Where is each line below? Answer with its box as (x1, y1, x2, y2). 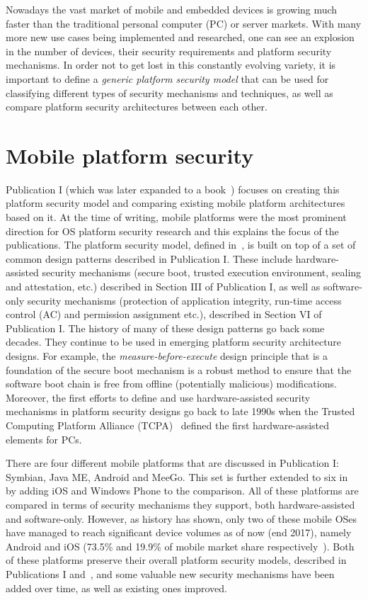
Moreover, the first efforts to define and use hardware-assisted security (6, 390, 311, 404)
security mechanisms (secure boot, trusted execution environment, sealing (42, 265, 362, 280)
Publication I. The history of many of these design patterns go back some (6, 320, 325, 335)
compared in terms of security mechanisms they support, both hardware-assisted (6, 497, 355, 511)
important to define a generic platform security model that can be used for (6, 71, 329, 86)
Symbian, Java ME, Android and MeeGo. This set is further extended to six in (6, 469, 348, 484)
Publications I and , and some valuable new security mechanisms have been (6, 566, 335, 581)
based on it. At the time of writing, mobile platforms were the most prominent (6, 210, 347, 225)
